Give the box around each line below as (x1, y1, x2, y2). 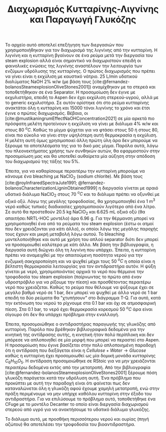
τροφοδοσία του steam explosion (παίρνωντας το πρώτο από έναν (5, 274, 142, 280)
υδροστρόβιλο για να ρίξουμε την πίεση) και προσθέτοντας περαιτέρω (5, 279, 151, 285)
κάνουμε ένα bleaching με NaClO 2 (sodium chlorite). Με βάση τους (5, 173, 143, 180)
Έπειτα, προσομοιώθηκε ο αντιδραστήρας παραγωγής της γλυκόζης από (5, 321, 156, 327)
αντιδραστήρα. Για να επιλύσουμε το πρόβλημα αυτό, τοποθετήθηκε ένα (5, 396, 156, 402)
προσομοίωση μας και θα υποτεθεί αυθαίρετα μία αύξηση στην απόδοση (5, 153, 156, 159)
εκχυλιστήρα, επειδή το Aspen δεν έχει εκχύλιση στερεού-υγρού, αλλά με (5, 95, 159, 100)
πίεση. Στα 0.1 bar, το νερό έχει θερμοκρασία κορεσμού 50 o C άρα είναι (5, 305, 153, 312)
